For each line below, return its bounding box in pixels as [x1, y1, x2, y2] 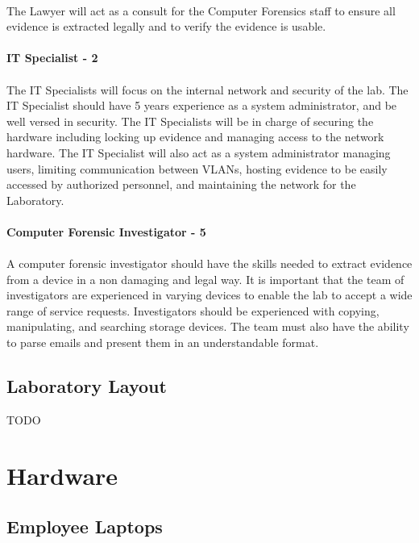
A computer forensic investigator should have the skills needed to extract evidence [6, 255, 413, 272]
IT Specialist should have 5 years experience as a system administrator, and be [6, 97, 397, 114]
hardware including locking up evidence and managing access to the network [6, 128, 384, 145]
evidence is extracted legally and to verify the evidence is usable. [6, 18, 326, 35]
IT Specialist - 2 [6, 49, 98, 66]
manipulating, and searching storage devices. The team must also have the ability [6, 318, 409, 335]
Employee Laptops [6, 514, 163, 539]
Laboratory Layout [6, 374, 167, 399]
